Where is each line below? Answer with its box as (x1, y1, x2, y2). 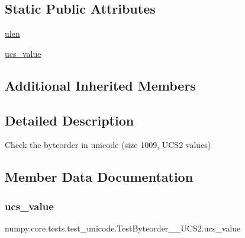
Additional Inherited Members (5, 76, 196, 94)
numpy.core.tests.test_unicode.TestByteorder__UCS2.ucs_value (5, 221, 241, 234)
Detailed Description (5, 111, 134, 129)
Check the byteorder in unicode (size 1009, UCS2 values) (5, 139, 211, 151)
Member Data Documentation (5, 168, 194, 186)
